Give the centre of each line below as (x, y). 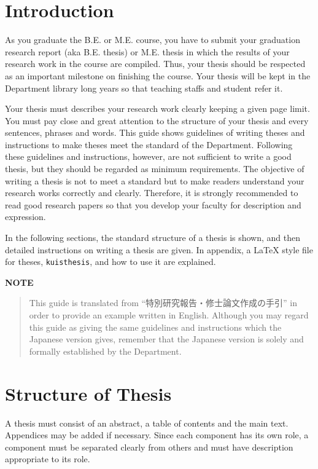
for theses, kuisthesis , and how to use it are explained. (111, 262)
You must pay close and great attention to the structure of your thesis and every (157, 120)
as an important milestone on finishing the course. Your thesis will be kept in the (158, 75)
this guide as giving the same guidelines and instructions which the (155, 327)
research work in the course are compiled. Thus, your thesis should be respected (155, 64)
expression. (25, 217)
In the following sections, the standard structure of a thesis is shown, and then (153, 238)
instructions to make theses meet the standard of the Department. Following (149, 144)
